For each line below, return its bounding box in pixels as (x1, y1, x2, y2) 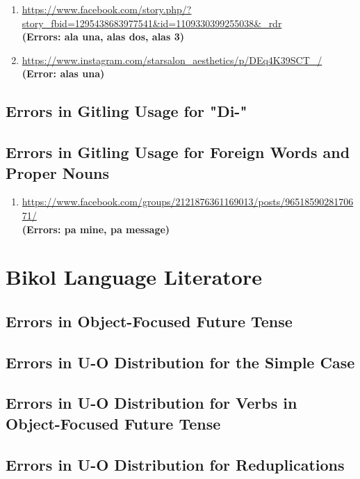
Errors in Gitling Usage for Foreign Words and (6, 141, 350, 163)
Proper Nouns (6, 162, 110, 183)
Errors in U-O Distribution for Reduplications (6, 453, 345, 475)
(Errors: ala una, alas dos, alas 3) (22, 29, 184, 44)
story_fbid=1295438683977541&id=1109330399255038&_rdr (22, 15, 282, 30)
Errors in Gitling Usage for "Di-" (6, 100, 247, 122)
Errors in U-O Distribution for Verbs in (6, 392, 297, 414)
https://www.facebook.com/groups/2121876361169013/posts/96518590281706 (22, 194, 354, 209)
